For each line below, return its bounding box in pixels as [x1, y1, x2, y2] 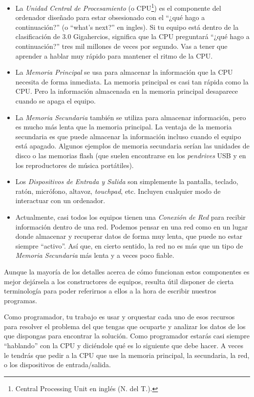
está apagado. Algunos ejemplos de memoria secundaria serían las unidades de [15, 141, 250, 151]
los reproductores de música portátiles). [15, 160, 134, 170]
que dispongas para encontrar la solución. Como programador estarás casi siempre [4, 331, 250, 341]
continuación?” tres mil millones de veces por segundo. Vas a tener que [15, 41, 228, 51]
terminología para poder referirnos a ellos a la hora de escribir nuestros [4, 286, 216, 296]
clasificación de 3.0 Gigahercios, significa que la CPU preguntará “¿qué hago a [15, 31, 250, 42]
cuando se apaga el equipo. [15, 96, 96, 105]
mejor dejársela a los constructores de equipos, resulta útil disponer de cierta [4, 276, 234, 286]
